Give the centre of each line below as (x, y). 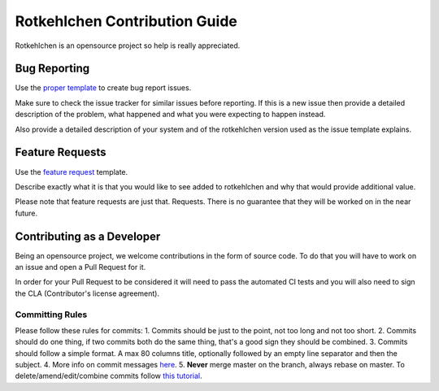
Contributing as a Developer (88, 236)
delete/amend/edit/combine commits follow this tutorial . (109, 376)
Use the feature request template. (72, 172)
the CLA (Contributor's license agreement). (87, 293)
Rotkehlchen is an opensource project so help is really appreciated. (128, 46)
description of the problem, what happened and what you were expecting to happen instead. (170, 115)
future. (26, 213)
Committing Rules (51, 315)
